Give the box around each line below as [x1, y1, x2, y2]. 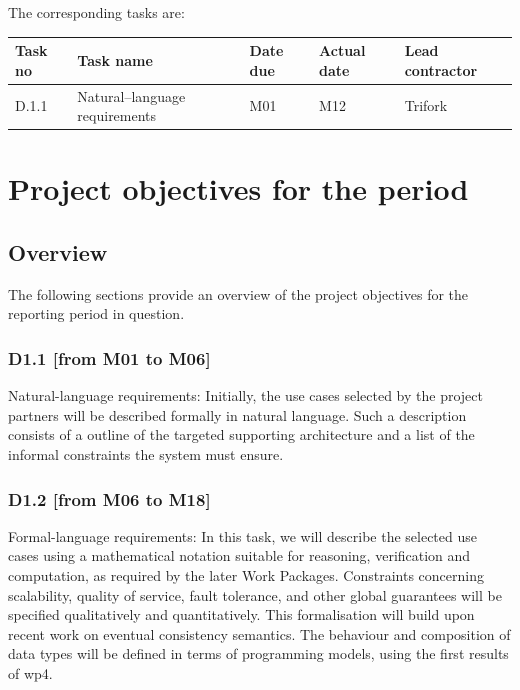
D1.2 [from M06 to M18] [8, 486, 211, 511]
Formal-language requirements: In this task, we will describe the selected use [8, 525, 477, 546]
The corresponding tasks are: [8, 2, 185, 22]
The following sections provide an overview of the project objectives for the [8, 283, 469, 304]
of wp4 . [8, 662, 53, 683]
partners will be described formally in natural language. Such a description [8, 404, 467, 425]
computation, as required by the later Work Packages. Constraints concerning [8, 564, 484, 585]
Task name [77, 49, 153, 70]
